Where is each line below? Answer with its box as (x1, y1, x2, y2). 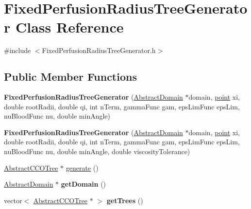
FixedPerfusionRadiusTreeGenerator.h (42, 45, 156, 55)
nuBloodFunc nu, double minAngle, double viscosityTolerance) (4, 146, 190, 157)
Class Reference (15, 17, 124, 37)
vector (4, 195, 22, 205)
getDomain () (61, 179, 106, 189)
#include (4, 45, 31, 55)
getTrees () (106, 195, 143, 205)
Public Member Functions (4, 69, 137, 84)
